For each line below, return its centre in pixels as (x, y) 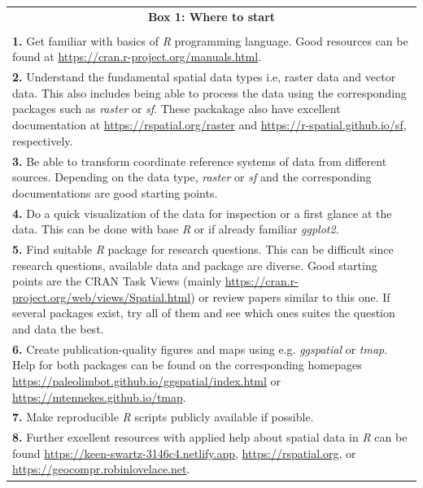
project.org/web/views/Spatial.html (102, 296)
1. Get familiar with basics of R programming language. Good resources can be (210, 40)
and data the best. (58, 328)
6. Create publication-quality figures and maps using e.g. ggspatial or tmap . (200, 349)
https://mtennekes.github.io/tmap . (99, 396)
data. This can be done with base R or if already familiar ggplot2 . (176, 229)
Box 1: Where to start (211, 16)
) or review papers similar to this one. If (290, 296)
